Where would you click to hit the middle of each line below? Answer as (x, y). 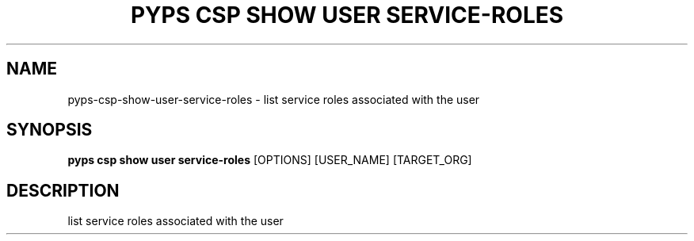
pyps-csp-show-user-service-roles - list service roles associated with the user (274, 99)
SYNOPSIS (50, 130)
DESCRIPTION (63, 190)
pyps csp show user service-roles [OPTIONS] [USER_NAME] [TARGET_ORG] (270, 160)
